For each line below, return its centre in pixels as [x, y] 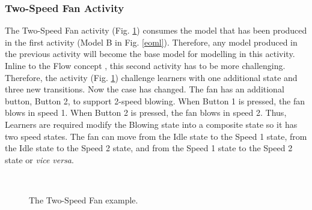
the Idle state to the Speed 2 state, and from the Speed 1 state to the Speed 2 [149, 148]
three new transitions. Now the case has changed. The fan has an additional [145, 89]
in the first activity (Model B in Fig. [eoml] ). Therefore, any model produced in [151, 42]
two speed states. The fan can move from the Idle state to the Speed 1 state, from [156, 136]
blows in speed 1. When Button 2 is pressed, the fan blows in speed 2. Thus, [146, 112]
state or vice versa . [39, 159]
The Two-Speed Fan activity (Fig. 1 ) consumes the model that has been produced [156, 30]
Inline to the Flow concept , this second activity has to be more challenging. [145, 65]
